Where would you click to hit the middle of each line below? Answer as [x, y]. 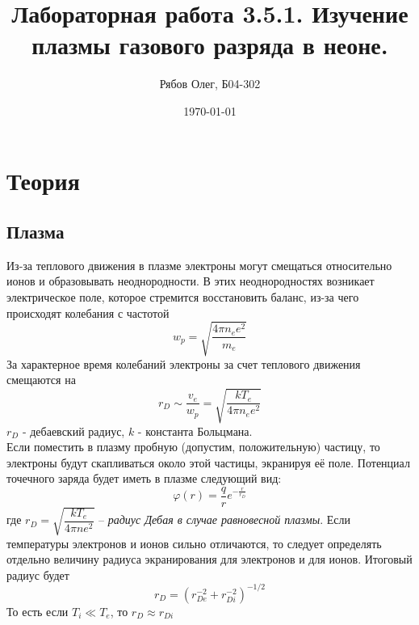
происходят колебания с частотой [88, 312]
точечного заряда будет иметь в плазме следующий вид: [144, 478]
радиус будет [38, 574]
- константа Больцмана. [195, 431]
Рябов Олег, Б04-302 [210, 84]
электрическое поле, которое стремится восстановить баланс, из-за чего [183, 297]
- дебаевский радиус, [73, 431]
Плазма [36, 232]
